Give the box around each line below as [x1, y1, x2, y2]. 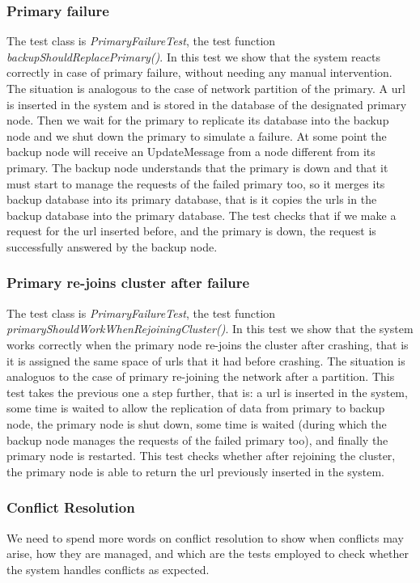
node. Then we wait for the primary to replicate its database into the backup [6, 112, 389, 129]
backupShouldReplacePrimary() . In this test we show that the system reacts [6, 48, 380, 65]
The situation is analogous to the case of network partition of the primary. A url [6, 80, 405, 96]
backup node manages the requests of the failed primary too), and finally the [6, 431, 388, 448]
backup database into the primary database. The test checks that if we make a [6, 206, 397, 223]
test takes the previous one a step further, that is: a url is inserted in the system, [6, 383, 408, 400]
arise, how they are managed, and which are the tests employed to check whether [6, 545, 409, 562]
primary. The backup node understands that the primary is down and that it [6, 158, 388, 175]
